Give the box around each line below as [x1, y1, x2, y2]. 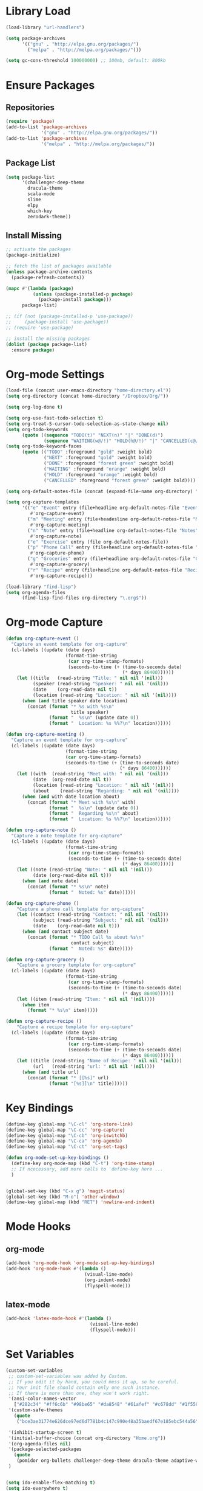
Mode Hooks [5, 1220, 71, 1234]
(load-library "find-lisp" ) [5, 584, 77, 590]
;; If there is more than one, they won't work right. [8, 1390, 150, 1396]
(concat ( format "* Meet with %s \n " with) [27, 799, 136, 805]
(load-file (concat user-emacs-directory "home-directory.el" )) [5, 387, 171, 393]
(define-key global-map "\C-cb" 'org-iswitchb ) [5, 1132, 128, 1138]
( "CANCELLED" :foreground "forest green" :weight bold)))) [44, 477, 196, 483]
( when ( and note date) [21, 878, 79, 884]
